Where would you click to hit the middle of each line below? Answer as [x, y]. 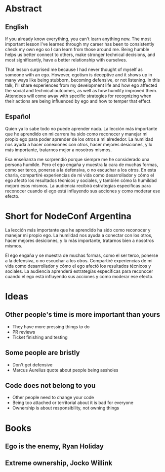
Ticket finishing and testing [40, 337]
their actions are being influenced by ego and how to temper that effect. [78, 101]
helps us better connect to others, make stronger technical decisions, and [80, 55]
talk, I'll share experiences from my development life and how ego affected [81, 85]
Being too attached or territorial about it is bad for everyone [73, 403]
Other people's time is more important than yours [83, 315]
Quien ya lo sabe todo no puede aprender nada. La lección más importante [81, 128]
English [17, 27]
